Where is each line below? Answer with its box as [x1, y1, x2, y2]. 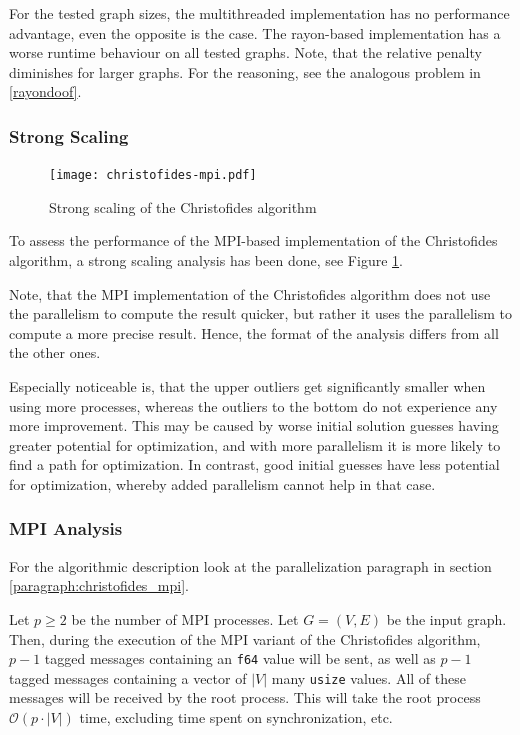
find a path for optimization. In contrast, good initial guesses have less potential [9, 454, 500, 475]
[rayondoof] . [9, 81, 82, 102]
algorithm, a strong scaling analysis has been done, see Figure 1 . [9, 250, 403, 271]
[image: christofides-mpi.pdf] [49, 168, 257, 183]
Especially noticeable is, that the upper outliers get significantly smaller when [9, 376, 486, 396]
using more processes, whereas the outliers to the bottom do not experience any [9, 395, 498, 416]
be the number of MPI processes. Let [71, 608, 299, 629]
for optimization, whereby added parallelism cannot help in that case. [9, 473, 436, 494]
